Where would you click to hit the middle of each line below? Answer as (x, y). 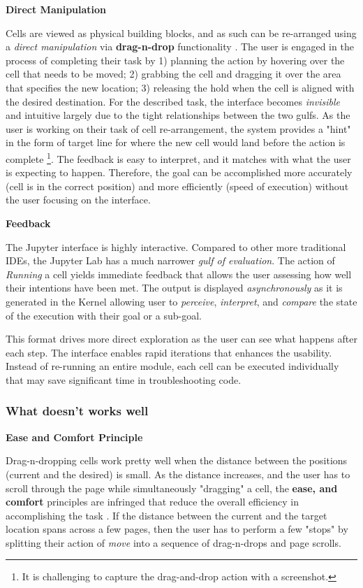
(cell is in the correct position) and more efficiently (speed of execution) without (177, 186)
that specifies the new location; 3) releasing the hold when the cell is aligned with (180, 87)
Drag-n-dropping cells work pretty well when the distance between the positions (177, 460)
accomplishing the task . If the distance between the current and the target (166, 515)
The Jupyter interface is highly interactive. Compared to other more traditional (176, 246)
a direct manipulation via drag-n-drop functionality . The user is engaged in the (180, 46)
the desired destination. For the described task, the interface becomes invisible (173, 101)
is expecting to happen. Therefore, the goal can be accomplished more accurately (179, 172)
